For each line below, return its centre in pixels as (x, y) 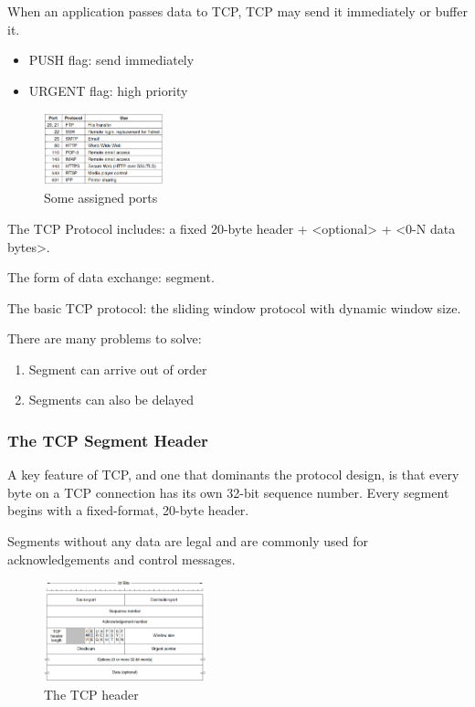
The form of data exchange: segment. (111, 277)
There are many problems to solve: (105, 338)
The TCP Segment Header (108, 440)
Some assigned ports (101, 198)
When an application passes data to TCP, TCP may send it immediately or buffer (237, 11)
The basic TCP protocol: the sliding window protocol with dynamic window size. (234, 307)
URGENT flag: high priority (108, 90)
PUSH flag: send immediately (111, 60)
